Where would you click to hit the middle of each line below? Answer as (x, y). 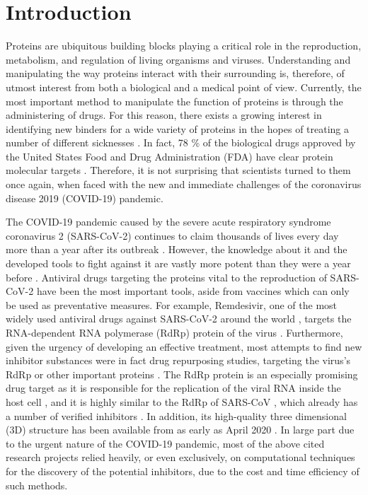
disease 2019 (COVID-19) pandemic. (85, 198)
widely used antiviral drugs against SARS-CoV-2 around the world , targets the (179, 319)
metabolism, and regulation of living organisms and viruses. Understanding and (178, 59)
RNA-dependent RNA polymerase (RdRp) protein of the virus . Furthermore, (174, 332)
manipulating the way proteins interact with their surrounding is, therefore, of (175, 73)
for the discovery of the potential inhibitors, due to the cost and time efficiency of (183, 471)
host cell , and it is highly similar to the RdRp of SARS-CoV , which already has (182, 401)
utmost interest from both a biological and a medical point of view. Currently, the (184, 87)
